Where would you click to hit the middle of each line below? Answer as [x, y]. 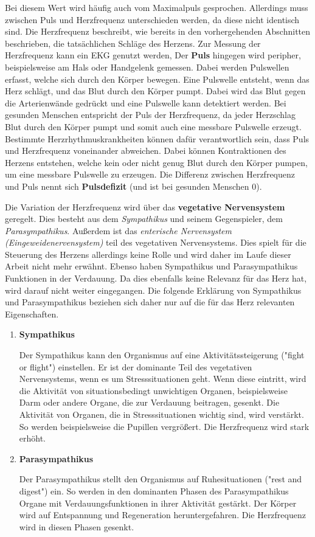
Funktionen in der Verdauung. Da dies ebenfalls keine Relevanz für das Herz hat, [156, 278]
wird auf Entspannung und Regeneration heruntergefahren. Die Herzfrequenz [162, 515]
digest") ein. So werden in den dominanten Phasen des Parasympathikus [154, 490]
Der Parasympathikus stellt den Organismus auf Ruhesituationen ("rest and [161, 479]
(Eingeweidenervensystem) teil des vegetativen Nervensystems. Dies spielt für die [156, 242]
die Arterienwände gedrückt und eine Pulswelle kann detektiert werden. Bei [146, 102]
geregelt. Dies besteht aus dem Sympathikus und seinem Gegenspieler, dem [144, 219]
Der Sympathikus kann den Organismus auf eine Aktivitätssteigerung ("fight [162, 355]
